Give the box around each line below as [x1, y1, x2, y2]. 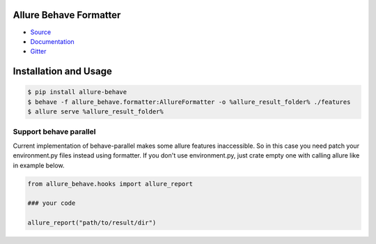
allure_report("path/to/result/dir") [27, 219, 157, 227]
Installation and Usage [13, 66, 113, 77]
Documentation [30, 37, 75, 45]
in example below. [13, 161, 65, 169]
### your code [27, 199, 76, 207]
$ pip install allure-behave [27, 88, 127, 96]
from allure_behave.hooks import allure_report [27, 180, 193, 188]
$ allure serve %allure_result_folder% [27, 108, 164, 116]
